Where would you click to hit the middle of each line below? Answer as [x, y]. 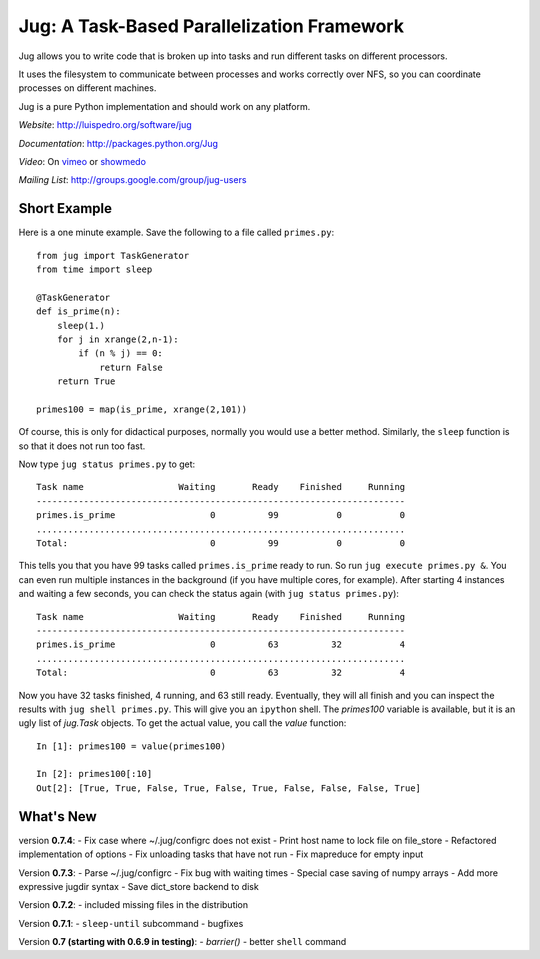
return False [131, 367]
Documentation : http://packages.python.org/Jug [118, 143]
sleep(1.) [80, 325]
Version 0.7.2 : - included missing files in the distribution [133, 905]
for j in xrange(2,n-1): [117, 339]
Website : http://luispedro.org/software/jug [105, 125]
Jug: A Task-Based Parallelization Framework [211, 26]
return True [86, 381]
